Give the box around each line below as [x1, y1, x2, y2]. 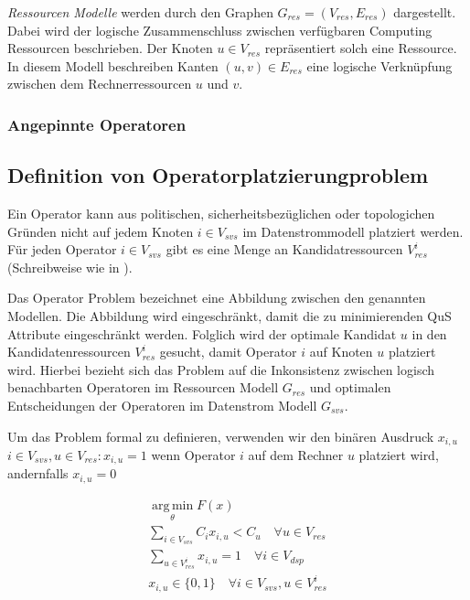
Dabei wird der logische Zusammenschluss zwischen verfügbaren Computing [7, 20, 433, 39]
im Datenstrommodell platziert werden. [242, 221, 464, 241]
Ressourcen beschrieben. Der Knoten [7, 38, 213, 58]
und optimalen [309, 378, 391, 397]
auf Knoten [309, 342, 373, 361]
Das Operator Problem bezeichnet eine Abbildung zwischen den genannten [7, 288, 426, 307]
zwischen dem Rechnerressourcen [7, 74, 192, 93]
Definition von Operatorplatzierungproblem [7, 161, 429, 189]
